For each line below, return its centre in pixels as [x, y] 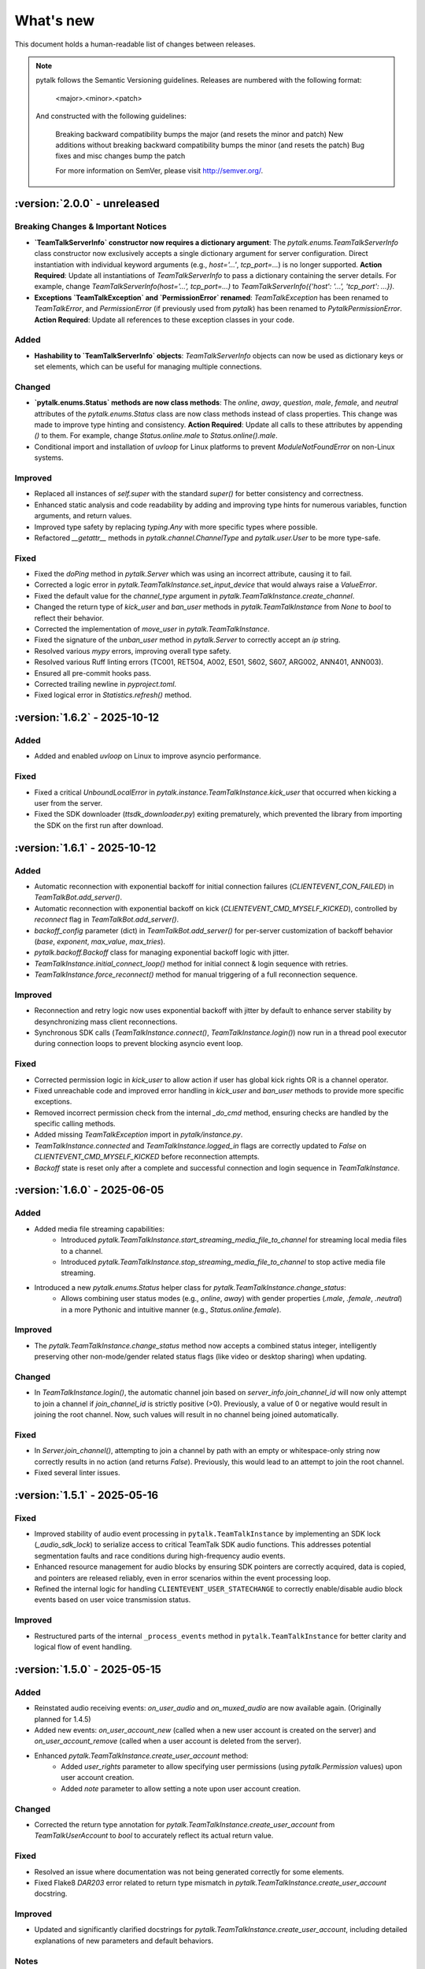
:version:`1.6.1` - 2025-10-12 [85, 848]
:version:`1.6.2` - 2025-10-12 [87, 718]
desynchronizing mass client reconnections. [106, 1022]
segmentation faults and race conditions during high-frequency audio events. [160, 1556]
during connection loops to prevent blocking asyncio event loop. [139, 1044]
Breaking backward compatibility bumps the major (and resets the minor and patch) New [200, 134]
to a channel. [82, 1251]
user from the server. [68, 803]
